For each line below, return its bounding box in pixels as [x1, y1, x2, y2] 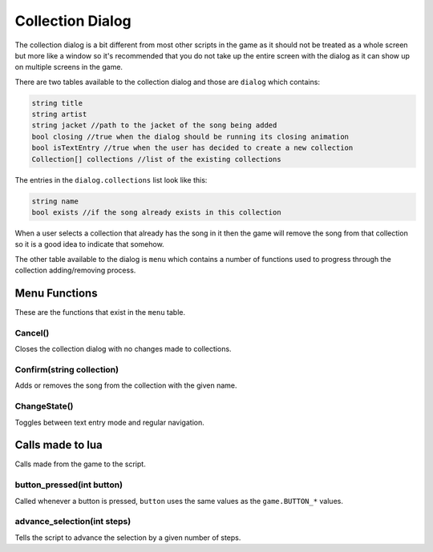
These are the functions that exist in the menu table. [14, 308, 186, 317]
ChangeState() [14, 401, 74, 412]
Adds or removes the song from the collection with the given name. [14, 381, 237, 390]
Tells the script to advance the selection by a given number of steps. [14, 533, 241, 542]
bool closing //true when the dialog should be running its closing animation [31, 132, 349, 141]
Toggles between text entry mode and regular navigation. [14, 417, 204, 427]
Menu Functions [14, 286, 98, 300]
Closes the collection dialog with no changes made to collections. [14, 344, 232, 354]
